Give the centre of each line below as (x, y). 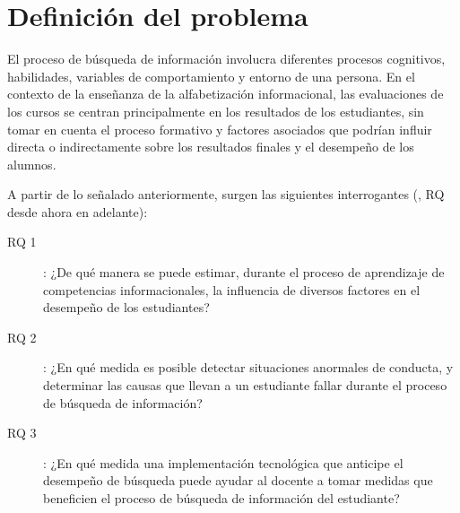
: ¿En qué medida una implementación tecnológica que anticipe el (223, 462)
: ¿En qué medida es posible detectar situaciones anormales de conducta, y (248, 367)
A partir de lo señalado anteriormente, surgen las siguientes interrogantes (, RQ (226, 194)
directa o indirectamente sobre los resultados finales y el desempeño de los (211, 147)
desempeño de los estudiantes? (126, 307)
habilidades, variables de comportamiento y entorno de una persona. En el (211, 76)
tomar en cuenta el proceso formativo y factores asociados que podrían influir (220, 129)
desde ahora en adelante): (78, 211)
